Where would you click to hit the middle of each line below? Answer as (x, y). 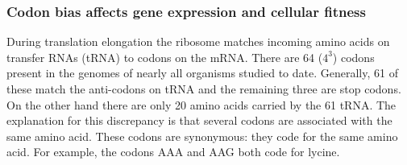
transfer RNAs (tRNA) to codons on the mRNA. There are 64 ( (165, 57)
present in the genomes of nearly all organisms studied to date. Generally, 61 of (202, 73)
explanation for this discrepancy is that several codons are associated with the (199, 120)
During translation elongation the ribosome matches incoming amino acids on (198, 41)
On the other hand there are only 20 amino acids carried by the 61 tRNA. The (201, 104)
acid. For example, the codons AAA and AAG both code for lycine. (173, 152)
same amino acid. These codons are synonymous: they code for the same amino (202, 136)
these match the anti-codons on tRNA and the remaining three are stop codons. (204, 89)
